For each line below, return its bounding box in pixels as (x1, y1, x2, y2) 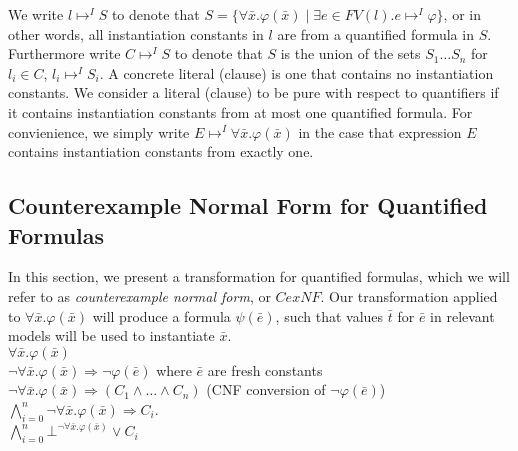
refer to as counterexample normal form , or (8, 285, 271, 306)
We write (8, 4, 64, 24)
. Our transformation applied (320, 285, 498, 306)
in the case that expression (298, 121, 462, 142)
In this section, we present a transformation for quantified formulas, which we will (8, 266, 510, 287)
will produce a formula (92, 305, 231, 326)
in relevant (430, 305, 495, 326)
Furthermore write (8, 43, 121, 64)
